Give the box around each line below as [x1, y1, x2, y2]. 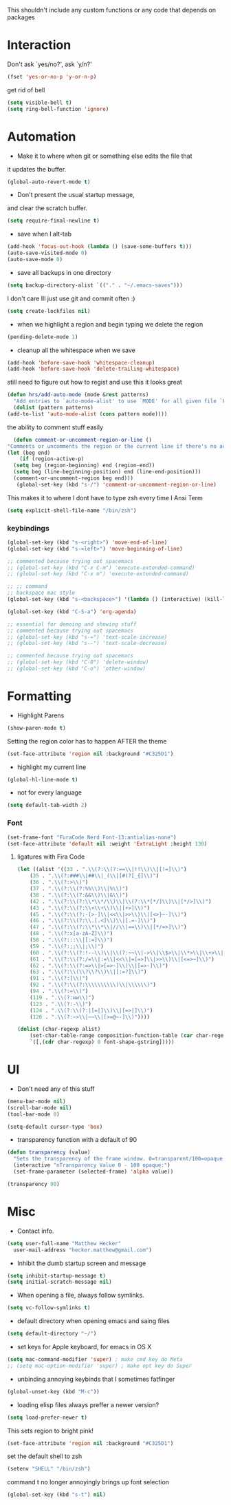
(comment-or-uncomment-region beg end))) [13, 475, 134, 482]
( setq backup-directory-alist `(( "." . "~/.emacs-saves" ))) [7, 282, 184, 289]
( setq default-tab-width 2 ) [7, 802, 88, 809]
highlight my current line [16, 763, 87, 771]
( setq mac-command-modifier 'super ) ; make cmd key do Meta [7, 1356, 184, 1363]
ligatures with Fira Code [16, 852, 85, 861]
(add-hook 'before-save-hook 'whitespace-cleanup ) [7, 359, 155, 366]
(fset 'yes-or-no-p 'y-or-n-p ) [7, 73, 97, 80]
